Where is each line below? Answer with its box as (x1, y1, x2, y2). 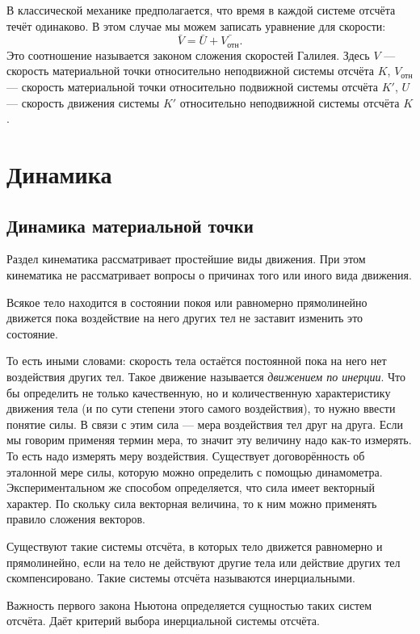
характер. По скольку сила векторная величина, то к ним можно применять (6, 494, 377, 511)
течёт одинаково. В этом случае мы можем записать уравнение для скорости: (6, 17, 386, 34)
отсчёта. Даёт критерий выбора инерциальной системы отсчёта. (6, 612, 320, 629)
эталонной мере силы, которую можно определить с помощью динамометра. (6, 463, 383, 480)
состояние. (6, 325, 58, 342)
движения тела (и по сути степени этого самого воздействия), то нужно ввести (6, 400, 396, 417)
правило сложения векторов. (6, 510, 145, 527)
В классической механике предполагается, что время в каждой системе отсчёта (6, 2, 396, 18)
